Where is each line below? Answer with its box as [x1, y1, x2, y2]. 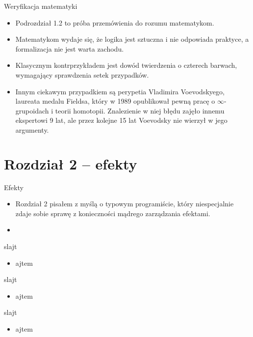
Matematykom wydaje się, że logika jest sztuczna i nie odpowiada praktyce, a [15, 34, 249, 44]
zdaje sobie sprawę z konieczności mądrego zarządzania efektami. [15, 208, 210, 218]
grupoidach [15, 105, 49, 115]
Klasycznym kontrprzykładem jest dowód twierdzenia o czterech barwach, [15, 60, 237, 70]
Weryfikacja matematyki [4, 1, 77, 11]
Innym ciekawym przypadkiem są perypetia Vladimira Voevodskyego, [15, 86, 225, 96]
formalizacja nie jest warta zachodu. [15, 43, 124, 54]
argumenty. [15, 124, 49, 135]
